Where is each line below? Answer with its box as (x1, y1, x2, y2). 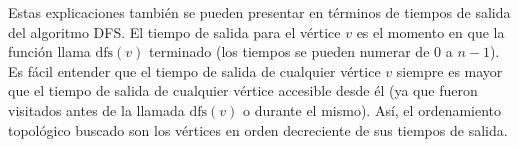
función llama (8, 41, 91, 62)
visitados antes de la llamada (8, 99, 185, 120)
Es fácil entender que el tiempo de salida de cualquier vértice (8, 60, 381, 81)
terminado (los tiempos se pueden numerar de (149, 41, 430, 62)
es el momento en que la (356, 21, 505, 42)
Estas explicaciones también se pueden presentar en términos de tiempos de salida (8, 2, 511, 22)
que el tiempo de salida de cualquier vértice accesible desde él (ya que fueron (8, 80, 478, 101)
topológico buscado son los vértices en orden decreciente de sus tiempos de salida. (8, 119, 508, 140)
